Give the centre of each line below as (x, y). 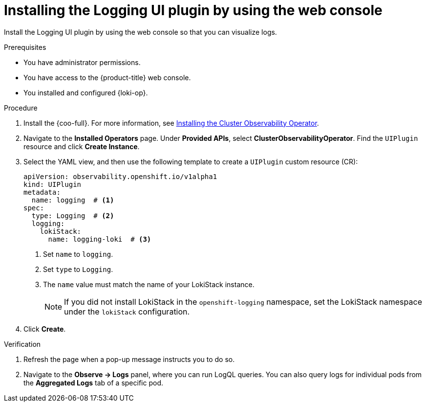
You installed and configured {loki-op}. (86, 92)
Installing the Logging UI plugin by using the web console (193, 10)
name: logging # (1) (73, 200)
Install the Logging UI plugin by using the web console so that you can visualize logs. (140, 32)
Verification (22, 344)
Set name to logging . (78, 254)
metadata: (42, 192)
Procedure (21, 108)
